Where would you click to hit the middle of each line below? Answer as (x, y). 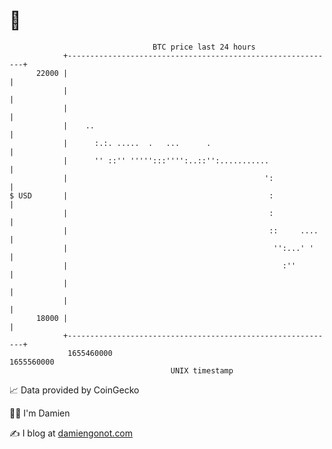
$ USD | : (141, 195)
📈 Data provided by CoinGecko (74, 390)
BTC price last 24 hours (204, 47)
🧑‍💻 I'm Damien (40, 413)
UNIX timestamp (202, 370)
